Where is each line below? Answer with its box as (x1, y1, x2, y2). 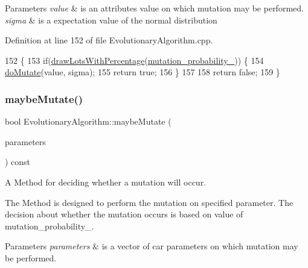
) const (5, 155, 31, 168)
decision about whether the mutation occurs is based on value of (5, 208, 243, 220)
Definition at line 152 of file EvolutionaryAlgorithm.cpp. (5, 34, 213, 46)
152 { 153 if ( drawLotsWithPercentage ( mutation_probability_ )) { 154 (5, 54, 264, 66)
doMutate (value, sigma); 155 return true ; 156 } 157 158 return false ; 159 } (5, 66, 280, 78)
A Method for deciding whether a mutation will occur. (5, 175, 207, 188)
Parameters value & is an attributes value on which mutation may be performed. (5, 2, 304, 14)
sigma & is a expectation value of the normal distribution (5, 13, 217, 26)
